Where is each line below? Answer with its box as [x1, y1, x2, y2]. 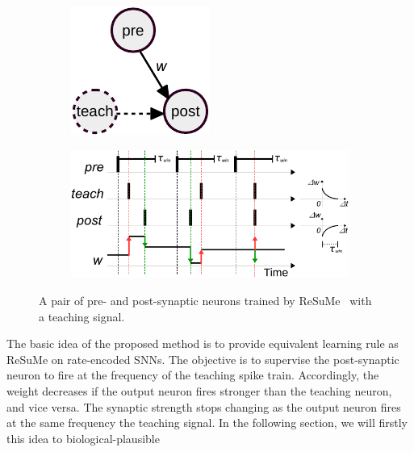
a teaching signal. [39, 308, 125, 324]
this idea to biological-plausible [6, 429, 160, 446]
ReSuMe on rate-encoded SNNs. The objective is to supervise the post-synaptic [6, 350, 399, 367]
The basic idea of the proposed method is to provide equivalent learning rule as [6, 335, 399, 352]
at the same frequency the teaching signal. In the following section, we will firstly [6, 414, 408, 431]
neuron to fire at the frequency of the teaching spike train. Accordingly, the [6, 366, 379, 383]
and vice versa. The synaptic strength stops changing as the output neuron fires [6, 398, 401, 415]
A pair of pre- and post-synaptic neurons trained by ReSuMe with [39, 291, 372, 308]
